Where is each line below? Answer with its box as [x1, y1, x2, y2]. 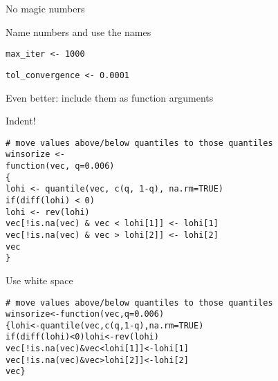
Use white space [6, 272, 73, 287]
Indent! [6, 113, 36, 128]
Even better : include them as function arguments [6, 90, 214, 104]
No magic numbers [6, 1, 85, 15]
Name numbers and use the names [6, 24, 151, 39]
